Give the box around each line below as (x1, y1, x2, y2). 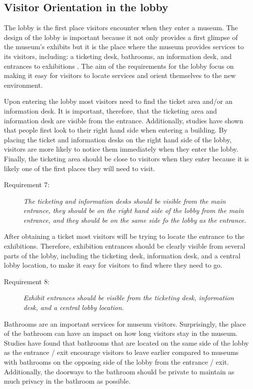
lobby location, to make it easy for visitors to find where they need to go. (4, 260, 222, 270)
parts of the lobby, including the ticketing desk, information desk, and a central (4, 250, 241, 260)
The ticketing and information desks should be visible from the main (23, 195, 226, 206)
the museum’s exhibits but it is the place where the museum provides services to (4, 41, 244, 52)
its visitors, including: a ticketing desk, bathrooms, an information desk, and (4, 51, 232, 61)
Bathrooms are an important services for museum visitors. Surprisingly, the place (4, 318, 246, 329)
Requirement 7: (4, 179, 50, 190)
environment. (4, 79, 43, 90)
